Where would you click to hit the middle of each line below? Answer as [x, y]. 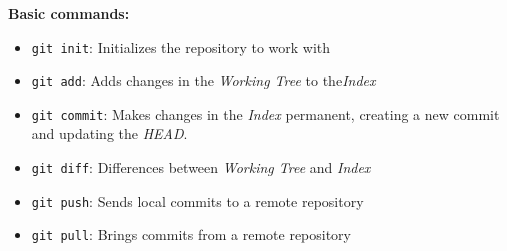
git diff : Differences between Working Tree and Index [201, 167]
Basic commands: [69, 12]
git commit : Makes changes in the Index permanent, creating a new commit [265, 113]
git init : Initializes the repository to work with [181, 46]
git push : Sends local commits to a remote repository [197, 200]
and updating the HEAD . [109, 133]
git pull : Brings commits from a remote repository [191, 234]
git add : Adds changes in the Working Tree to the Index [203, 80]
